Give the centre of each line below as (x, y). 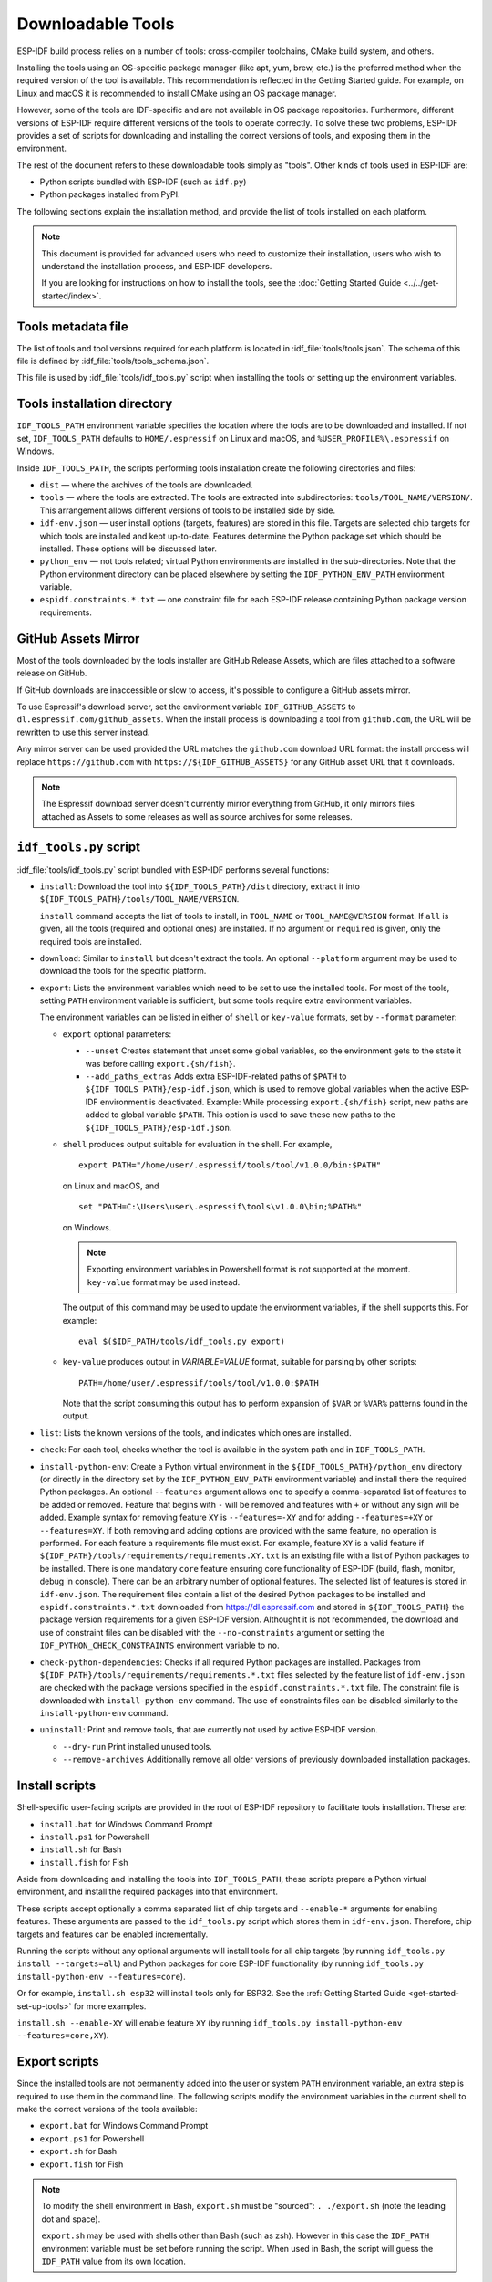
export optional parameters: (117, 1034)
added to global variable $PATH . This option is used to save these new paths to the (241, 1115)
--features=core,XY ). (63, 2036)
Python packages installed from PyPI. (110, 194)
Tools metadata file (73, 326)
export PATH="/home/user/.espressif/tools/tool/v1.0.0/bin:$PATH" (230, 1165)
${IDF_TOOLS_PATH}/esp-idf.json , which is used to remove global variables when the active (267, 1089)
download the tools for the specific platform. (123, 971)
